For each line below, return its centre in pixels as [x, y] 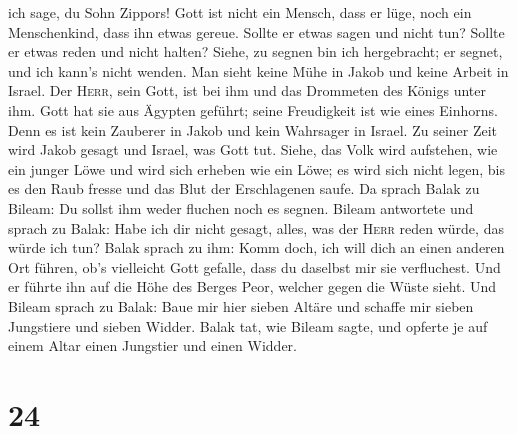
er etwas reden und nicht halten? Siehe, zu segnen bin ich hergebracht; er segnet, [255, 51]
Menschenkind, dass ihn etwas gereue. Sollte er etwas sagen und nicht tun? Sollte [256, 31]
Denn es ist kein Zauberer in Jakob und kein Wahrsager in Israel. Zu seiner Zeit [253, 129]
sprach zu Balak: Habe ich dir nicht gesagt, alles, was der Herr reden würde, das [256, 227]
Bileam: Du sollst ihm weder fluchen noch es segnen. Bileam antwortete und [241, 207]
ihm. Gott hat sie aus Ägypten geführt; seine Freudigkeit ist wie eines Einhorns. [253, 109]
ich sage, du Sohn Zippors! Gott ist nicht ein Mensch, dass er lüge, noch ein [240, 12]
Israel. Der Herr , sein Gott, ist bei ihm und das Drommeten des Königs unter [247, 90]
